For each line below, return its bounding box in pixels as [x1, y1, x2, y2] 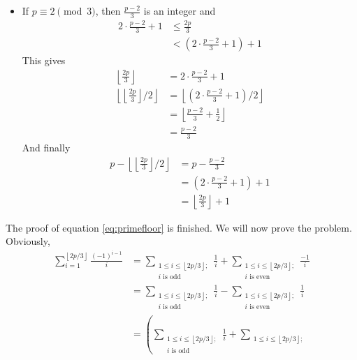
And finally [22, 140, 71, 154]
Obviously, [6, 234, 50, 248]
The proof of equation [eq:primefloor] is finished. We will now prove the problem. [6, 220, 352, 234]
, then [95, 3, 121, 17]
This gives [22, 53, 66, 68]
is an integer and [143, 3, 216, 17]
